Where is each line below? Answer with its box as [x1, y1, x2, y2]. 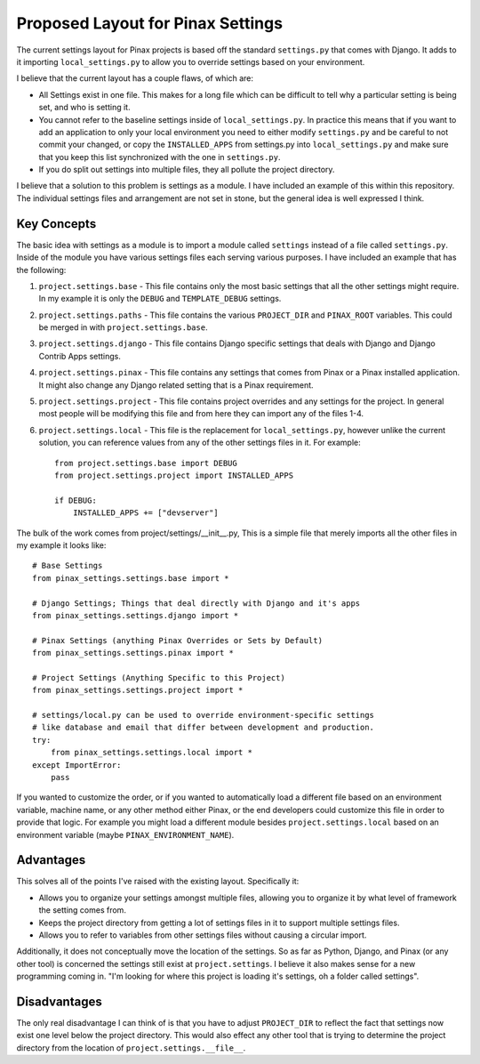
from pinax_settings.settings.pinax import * [32, 648, 235, 658]
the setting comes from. [38, 905, 126, 915]
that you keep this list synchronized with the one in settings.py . [38, 151, 281, 162]
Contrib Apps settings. [38, 351, 122, 361]
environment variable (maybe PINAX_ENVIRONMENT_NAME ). [16, 829, 235, 840]
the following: [16, 264, 67, 275]
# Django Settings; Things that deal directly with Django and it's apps [32, 598, 361, 609]
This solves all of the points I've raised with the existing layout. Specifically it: [16, 876, 300, 887]
